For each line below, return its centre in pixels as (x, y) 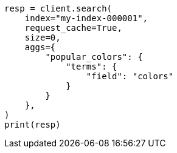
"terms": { (92, 67)
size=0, (43, 37)
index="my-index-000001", (86, 18)
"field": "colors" (130, 76)
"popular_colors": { (94, 57)
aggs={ (40, 47)
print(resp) (33, 125)
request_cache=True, (73, 28)
